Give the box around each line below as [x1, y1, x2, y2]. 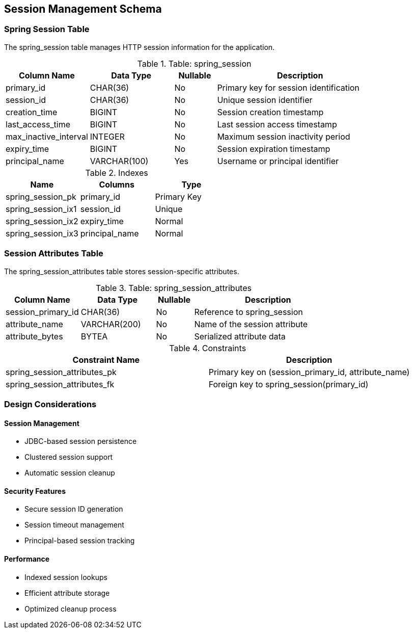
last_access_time [6, 119, 71, 129]
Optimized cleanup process [24, 604, 117, 613]
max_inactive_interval [6, 131, 88, 142]
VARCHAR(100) [90, 155, 149, 166]
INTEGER [90, 131, 125, 142]
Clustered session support [24, 453, 113, 462]
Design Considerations [4, 399, 97, 409]
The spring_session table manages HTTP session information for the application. [4, 42, 275, 51]
